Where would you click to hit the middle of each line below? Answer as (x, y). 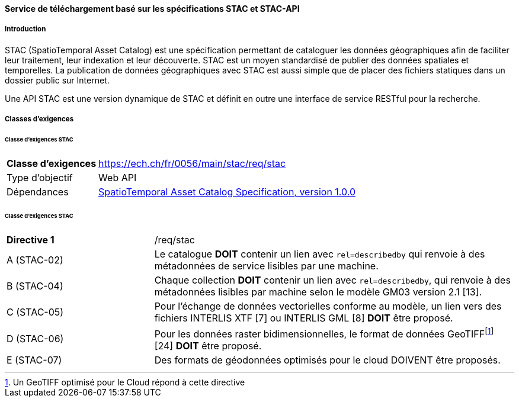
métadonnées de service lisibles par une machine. (266, 266)
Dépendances (38, 192)
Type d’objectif (40, 177)
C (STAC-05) (35, 312)
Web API (118, 177)
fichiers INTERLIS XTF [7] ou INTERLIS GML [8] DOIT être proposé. (304, 318)
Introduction (25, 29)
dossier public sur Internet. (57, 80)
